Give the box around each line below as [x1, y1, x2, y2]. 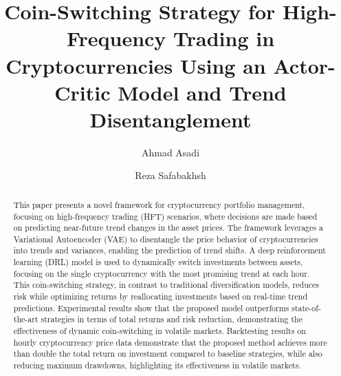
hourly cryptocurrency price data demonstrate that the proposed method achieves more [13, 336, 327, 348]
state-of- [291, 302, 321, 313]
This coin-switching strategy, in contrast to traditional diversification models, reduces [13, 279, 320, 291]
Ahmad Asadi [141, 145, 200, 159]
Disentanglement [89, 105, 252, 133]
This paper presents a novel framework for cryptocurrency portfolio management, [13, 198, 305, 210]
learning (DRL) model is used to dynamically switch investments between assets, [13, 256, 303, 268]
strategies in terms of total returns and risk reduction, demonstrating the [41, 313, 302, 325]
